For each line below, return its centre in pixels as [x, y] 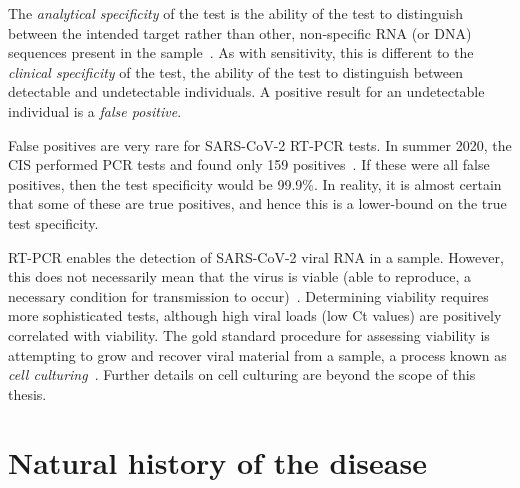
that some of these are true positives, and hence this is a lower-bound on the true [257, 203]
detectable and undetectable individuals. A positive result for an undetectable [246, 91]
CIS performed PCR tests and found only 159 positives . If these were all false [249, 164]
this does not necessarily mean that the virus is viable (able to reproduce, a [239, 276]
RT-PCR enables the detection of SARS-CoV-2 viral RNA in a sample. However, [256, 256]
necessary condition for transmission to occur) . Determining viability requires [248, 295]
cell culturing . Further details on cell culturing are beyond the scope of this [242, 374]
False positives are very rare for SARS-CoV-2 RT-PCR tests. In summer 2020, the [260, 144]
